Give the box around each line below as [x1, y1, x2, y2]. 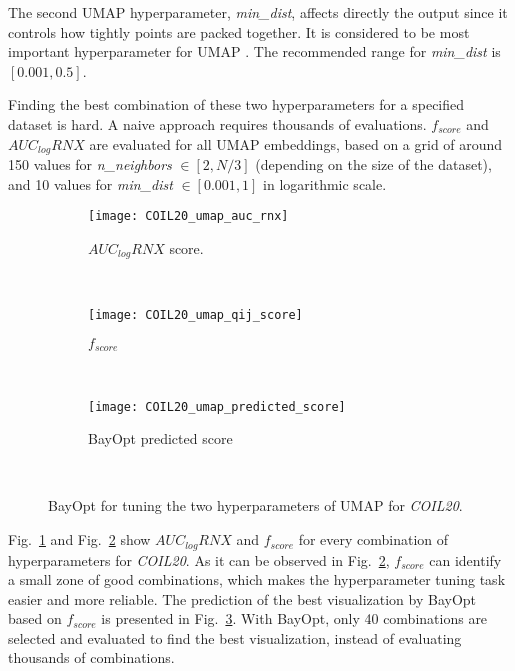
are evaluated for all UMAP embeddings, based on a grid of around [89, 133, 503, 154]
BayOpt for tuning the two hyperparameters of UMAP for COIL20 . [48, 495, 463, 516]
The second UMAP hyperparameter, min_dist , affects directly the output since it [8, 2, 508, 22]
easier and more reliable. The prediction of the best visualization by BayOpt [8, 588, 477, 609]
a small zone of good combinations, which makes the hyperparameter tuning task [8, 569, 506, 590]
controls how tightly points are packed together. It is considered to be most [8, 21, 470, 42]
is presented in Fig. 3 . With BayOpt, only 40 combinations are [101, 608, 488, 629]
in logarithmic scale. [263, 173, 387, 194]
